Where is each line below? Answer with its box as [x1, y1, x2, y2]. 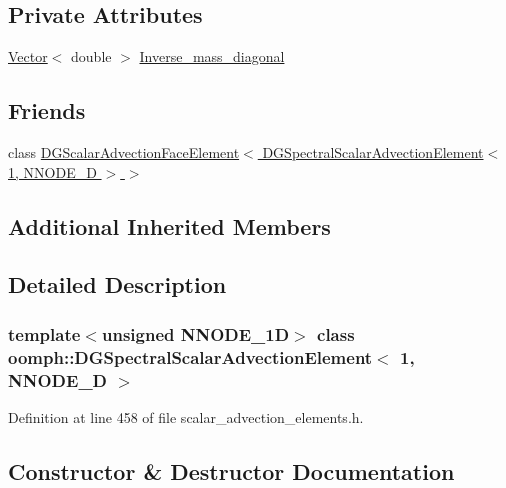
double [71, 46, 112, 67]
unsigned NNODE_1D [101, 321, 290, 346]
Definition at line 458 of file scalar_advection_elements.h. [8, 406, 364, 427]
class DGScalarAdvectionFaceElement [8, 142, 240, 162]
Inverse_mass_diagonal [139, 46, 285, 67]
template [8, 321, 81, 346]
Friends [8, 95, 86, 126]
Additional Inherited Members [8, 210, 331, 241]
